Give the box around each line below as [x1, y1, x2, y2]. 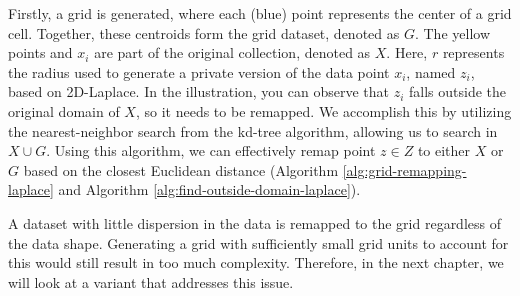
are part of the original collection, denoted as [94, 42, 371, 63]
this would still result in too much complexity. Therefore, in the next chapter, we [8, 252, 504, 273]
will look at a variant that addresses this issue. [8, 271, 294, 292]
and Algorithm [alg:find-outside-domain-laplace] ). [58, 179, 361, 200]
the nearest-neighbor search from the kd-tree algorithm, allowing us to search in [8, 120, 498, 141]
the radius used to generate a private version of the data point [8, 61, 390, 82]
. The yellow [414, 22, 490, 43]
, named [406, 61, 456, 82]
